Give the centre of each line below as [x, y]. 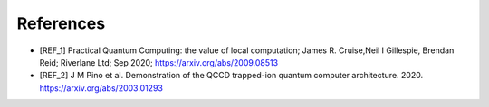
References [61, 23]
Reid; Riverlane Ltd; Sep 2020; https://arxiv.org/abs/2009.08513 [159, 62]
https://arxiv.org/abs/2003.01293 [101, 88]
